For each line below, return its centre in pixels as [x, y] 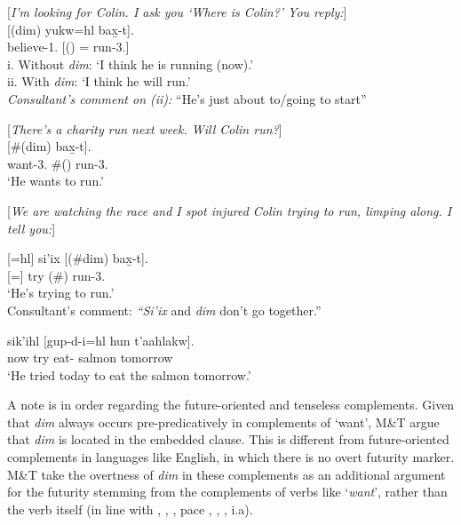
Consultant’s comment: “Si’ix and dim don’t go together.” [164, 310]
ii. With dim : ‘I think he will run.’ [99, 81]
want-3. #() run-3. [58, 163]
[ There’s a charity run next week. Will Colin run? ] [145, 128]
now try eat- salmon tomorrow [90, 358]
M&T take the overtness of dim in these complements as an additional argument [227, 474]
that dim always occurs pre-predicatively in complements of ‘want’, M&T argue [223, 422]
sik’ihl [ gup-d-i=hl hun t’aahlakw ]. [101, 340]
